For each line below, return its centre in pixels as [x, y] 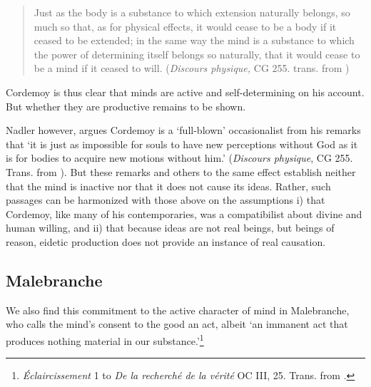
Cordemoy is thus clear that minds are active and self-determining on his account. [185, 92]
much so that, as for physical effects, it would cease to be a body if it [185, 26]
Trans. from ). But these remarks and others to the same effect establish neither [181, 171]
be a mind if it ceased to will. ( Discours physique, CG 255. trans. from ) [192, 68]
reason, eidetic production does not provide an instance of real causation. [166, 241]
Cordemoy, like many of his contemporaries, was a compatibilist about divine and [184, 213]
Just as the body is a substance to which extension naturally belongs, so [192, 12]
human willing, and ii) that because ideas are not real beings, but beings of [170, 228]
